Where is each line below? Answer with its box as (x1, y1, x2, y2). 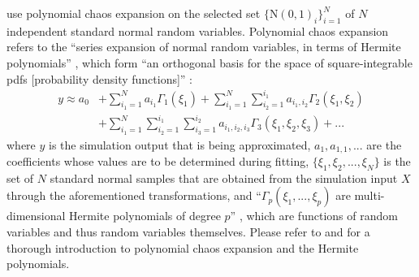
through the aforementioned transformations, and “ (6, 187, 261, 204)
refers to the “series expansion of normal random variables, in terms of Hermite (6, 38, 401, 55)
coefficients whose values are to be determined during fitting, (6, 153, 309, 170)
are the (366, 136, 402, 153)
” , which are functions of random (230, 207, 398, 224)
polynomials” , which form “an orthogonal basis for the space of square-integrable (6, 54, 413, 71)
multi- (354, 187, 385, 204)
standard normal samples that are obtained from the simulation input (50, 169, 398, 186)
